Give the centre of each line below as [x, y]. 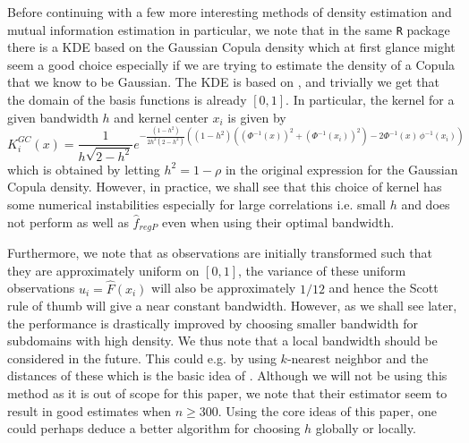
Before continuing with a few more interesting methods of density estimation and [230, 12]
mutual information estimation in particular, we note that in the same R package [229, 29]
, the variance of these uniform [322, 270]
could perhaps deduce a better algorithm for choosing [154, 428]
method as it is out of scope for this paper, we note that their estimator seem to [227, 393]
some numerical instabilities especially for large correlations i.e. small [196, 204]
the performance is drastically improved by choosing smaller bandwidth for [213, 323]
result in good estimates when [90, 410]
